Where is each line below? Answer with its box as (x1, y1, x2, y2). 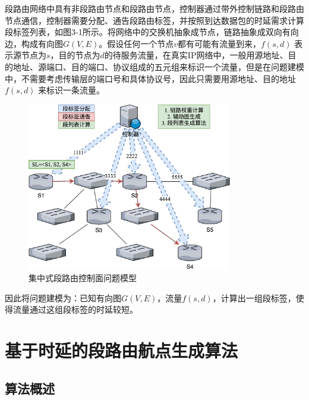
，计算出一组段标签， (212, 291, 296, 304)
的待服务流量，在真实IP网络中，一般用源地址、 (104, 49, 288, 61)
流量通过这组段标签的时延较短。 (12, 303, 138, 316)
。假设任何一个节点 (99, 37, 174, 49)
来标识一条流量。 (38, 84, 105, 96)
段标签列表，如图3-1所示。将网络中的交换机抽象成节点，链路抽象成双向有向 (5, 26, 299, 38)
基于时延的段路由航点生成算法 (5, 338, 238, 363)
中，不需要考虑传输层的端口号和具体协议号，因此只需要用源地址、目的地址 (5, 72, 296, 84)
